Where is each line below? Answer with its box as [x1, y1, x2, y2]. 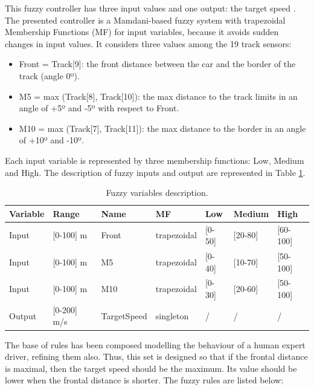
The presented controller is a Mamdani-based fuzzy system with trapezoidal [5, 13, 286, 26]
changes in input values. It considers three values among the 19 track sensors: [5, 37, 292, 50]
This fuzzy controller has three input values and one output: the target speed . [5, 2, 296, 14]
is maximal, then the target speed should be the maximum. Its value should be [5, 362, 297, 374]
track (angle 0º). [19, 69, 80, 82]
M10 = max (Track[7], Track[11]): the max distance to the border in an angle [19, 122, 306, 134]
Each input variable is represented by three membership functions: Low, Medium [5, 154, 304, 166]
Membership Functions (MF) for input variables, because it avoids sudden [5, 25, 279, 38]
